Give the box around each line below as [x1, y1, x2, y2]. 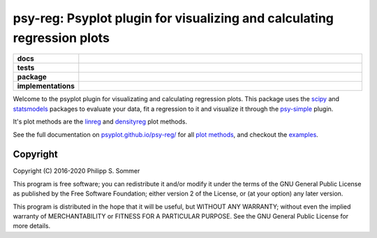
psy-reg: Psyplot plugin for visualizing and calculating [13, 10, 334, 26]
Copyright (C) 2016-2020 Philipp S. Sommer [13, 167, 140, 175]
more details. [13, 222, 51, 230]
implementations [17, 81, 75, 91]
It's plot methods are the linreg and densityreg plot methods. [13, 117, 188, 126]
